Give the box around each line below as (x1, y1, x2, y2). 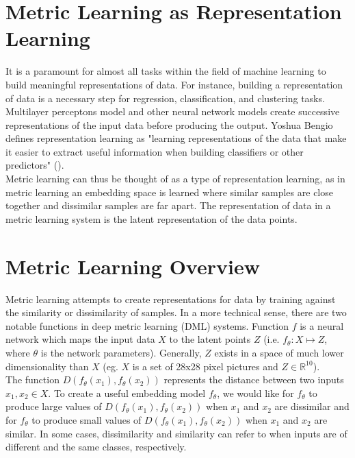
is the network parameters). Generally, (40, 345, 202, 359)
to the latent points (169, 332, 251, 346)
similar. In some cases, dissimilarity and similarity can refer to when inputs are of (5, 426, 347, 440)
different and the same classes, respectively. (5, 439, 187, 454)
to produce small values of (31, 412, 142, 426)
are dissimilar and (274, 399, 350, 413)
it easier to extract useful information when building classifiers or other (5, 144, 304, 158)
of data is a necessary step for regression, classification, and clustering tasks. (5, 91, 325, 105)
